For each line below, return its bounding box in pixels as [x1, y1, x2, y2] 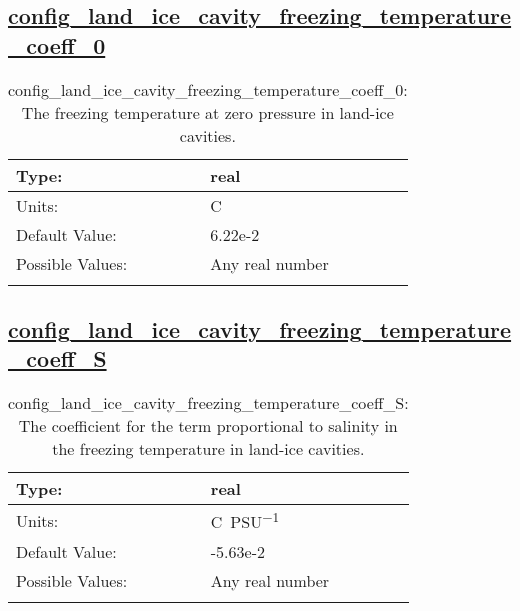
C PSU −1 [210, 507, 280, 534]
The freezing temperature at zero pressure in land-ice [21, 100, 394, 124]
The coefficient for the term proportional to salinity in [18, 414, 398, 438]
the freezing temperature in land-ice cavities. [52, 437, 365, 461]
